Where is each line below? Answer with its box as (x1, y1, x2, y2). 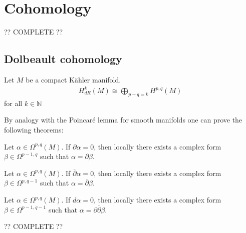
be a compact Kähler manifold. (26, 74, 121, 84)
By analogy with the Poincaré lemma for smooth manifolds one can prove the (4, 114, 242, 125)
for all (4, 97, 23, 108)
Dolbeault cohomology (4, 51, 122, 66)
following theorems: (4, 124, 64, 135)
